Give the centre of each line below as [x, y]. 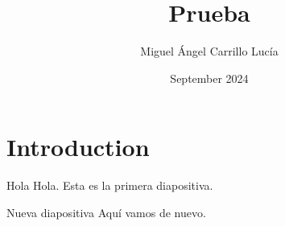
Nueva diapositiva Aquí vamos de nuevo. [106, 212]
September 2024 [209, 78]
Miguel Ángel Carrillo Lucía [209, 51]
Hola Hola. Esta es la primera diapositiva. [110, 185]
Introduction [78, 147]
